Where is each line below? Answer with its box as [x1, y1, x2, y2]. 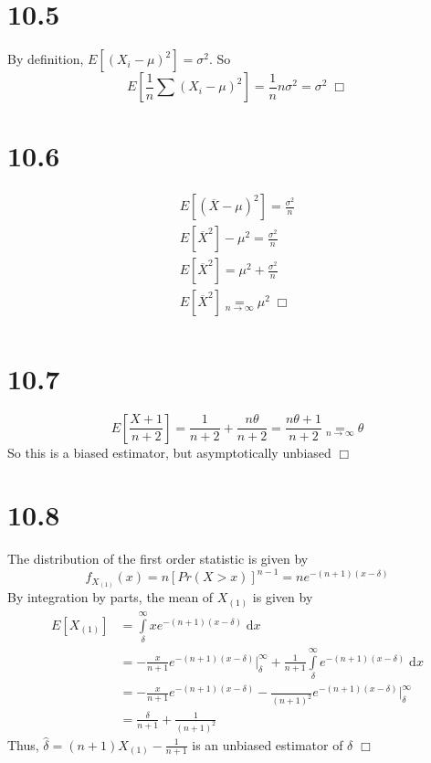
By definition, [7, 49, 84, 69]
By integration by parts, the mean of [7, 588, 214, 607]
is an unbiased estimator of [192, 735, 343, 754]
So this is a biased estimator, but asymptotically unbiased [7, 442, 331, 461]
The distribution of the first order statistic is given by [7, 549, 309, 568]
